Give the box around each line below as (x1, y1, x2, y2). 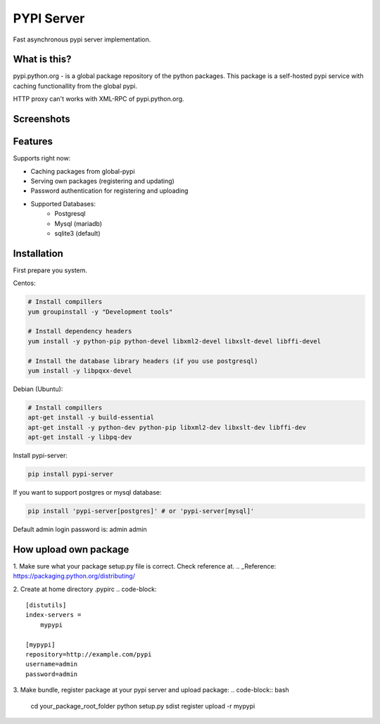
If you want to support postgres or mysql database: (13, 488, 162, 496)
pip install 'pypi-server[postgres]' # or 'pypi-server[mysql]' (27, 507, 255, 515)
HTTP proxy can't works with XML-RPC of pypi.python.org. (13, 95, 184, 103)
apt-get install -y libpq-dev (27, 433, 132, 441)
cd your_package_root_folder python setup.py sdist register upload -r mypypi (30, 701, 255, 710)
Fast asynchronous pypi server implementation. (13, 35, 151, 44)
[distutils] (25, 602, 67, 609)
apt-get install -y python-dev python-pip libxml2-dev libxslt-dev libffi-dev (27, 423, 306, 431)
